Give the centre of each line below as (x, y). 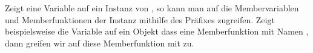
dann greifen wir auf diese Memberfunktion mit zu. (100, 43)
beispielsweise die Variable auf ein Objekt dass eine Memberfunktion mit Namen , (157, 31)
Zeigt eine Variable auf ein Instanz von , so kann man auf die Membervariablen (152, 8)
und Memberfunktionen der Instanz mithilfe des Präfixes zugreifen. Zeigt (140, 19)
